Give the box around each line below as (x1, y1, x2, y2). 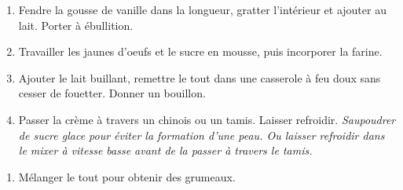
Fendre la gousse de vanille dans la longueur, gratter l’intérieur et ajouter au (18, 2, 387, 17)
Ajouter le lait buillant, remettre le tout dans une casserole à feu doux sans (18, 69, 381, 86)
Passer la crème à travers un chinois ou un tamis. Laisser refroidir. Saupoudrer (18, 111, 396, 127)
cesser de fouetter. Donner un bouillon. (18, 85, 206, 101)
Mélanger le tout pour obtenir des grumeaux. (18, 168, 236, 185)
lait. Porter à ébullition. (18, 16, 134, 33)
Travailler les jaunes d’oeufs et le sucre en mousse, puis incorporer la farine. (18, 43, 383, 60)
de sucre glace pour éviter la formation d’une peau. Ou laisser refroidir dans (18, 126, 385, 143)
